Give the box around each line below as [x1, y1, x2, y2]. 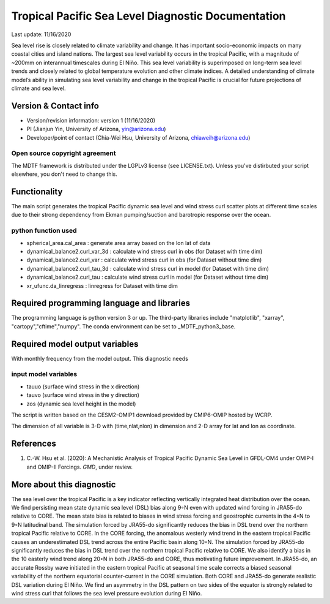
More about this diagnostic [11, 479, 116, 489]
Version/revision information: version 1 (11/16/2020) [26, 116, 156, 124]
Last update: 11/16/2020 [11, 31, 71, 38]
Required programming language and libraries [11, 298, 191, 309]
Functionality [11, 186, 63, 197]
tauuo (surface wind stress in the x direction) [26, 383, 140, 390]
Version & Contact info [11, 100, 99, 111]
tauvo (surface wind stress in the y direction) [26, 391, 140, 399]
